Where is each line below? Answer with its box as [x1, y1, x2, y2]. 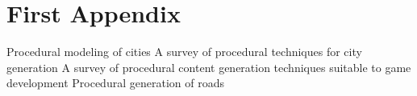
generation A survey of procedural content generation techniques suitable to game [6, 58, 411, 75]
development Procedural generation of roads [6, 74, 224, 91]
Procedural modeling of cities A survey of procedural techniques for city [6, 43, 362, 60]
